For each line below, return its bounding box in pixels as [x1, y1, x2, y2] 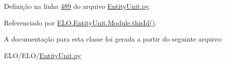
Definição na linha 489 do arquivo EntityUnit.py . [4, 1, 151, 11]
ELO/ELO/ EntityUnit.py [4, 50, 81, 60]
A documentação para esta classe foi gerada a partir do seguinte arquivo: [4, 34, 223, 44]
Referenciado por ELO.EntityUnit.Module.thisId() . [4, 17, 157, 27]
